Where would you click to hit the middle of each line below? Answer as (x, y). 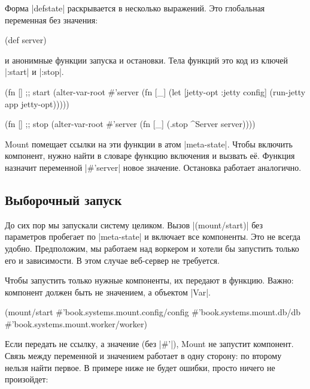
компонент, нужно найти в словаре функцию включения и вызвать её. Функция (150, 156)
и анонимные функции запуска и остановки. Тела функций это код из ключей (147, 60)
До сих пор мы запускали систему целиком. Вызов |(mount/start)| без (134, 224)
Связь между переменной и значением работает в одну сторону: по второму (143, 356)
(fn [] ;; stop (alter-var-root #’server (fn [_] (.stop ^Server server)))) (130, 124)
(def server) (26, 40)
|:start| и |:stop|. (34, 72)
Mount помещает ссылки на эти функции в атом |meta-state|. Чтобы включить (149, 144)
